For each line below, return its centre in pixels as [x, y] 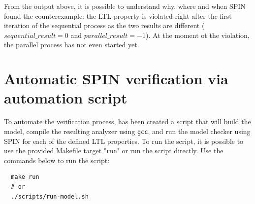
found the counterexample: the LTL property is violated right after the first [118, 16]
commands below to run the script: [57, 160]
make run [25, 177]
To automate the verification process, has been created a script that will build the [127, 121]
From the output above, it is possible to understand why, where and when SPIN [125, 6]
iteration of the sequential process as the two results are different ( [104, 25]
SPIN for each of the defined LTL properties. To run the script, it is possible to [124, 141]
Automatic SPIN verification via [116, 79]
